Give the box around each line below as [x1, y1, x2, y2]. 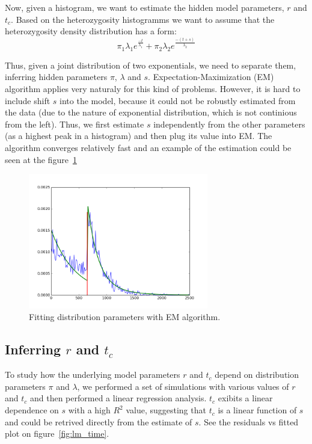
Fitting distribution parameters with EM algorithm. [29, 310, 221, 323]
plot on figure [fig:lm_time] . [5, 427, 109, 440]
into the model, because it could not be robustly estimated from [60, 94, 296, 106]
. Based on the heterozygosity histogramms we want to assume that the [11, 13, 275, 25]
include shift [5, 94, 50, 106]
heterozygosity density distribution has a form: [5, 25, 177, 37]
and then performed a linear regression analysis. [29, 392, 207, 404]
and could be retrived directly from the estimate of [5, 415, 192, 428]
